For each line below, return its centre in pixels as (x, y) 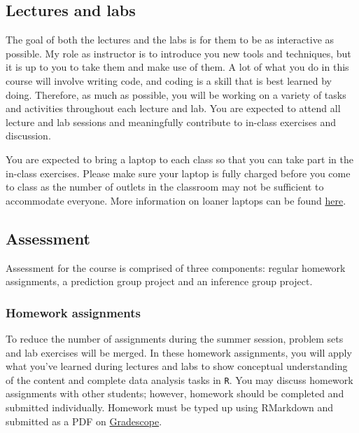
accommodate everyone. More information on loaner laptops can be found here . (176, 200)
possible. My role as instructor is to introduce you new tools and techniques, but (178, 53)
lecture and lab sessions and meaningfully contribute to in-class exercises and (171, 122)
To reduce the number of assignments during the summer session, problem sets (175, 338)
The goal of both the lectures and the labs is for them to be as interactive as (170, 40)
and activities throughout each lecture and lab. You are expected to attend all (173, 108)
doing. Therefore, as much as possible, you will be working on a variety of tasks (176, 94)
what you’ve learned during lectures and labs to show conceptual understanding (177, 366)
